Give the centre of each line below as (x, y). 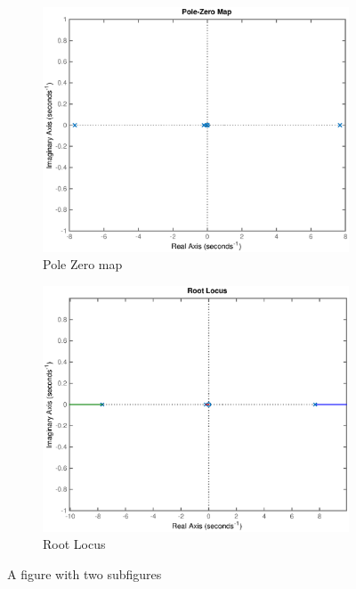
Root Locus (74, 544)
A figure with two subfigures (85, 573)
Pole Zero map (83, 264)
